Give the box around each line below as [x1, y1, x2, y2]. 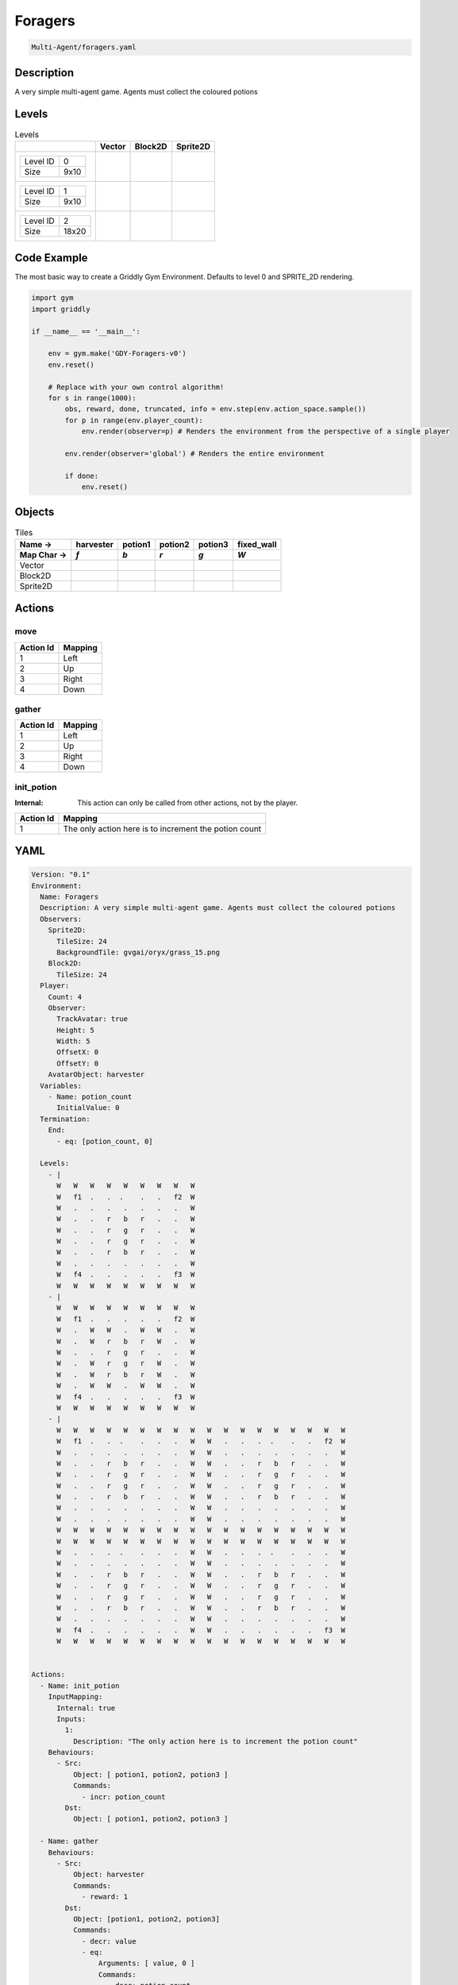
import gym [31, 294, 74, 303]
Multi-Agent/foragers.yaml [31, 43, 137, 52]
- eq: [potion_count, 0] [56, 1136, 154, 1146]
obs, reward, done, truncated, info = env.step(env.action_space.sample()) [64, 405, 367, 414]
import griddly [31, 304, 90, 314]
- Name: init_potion [40, 1681, 120, 1690]
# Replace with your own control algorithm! [48, 382, 225, 391]
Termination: [40, 1114, 90, 1124]
